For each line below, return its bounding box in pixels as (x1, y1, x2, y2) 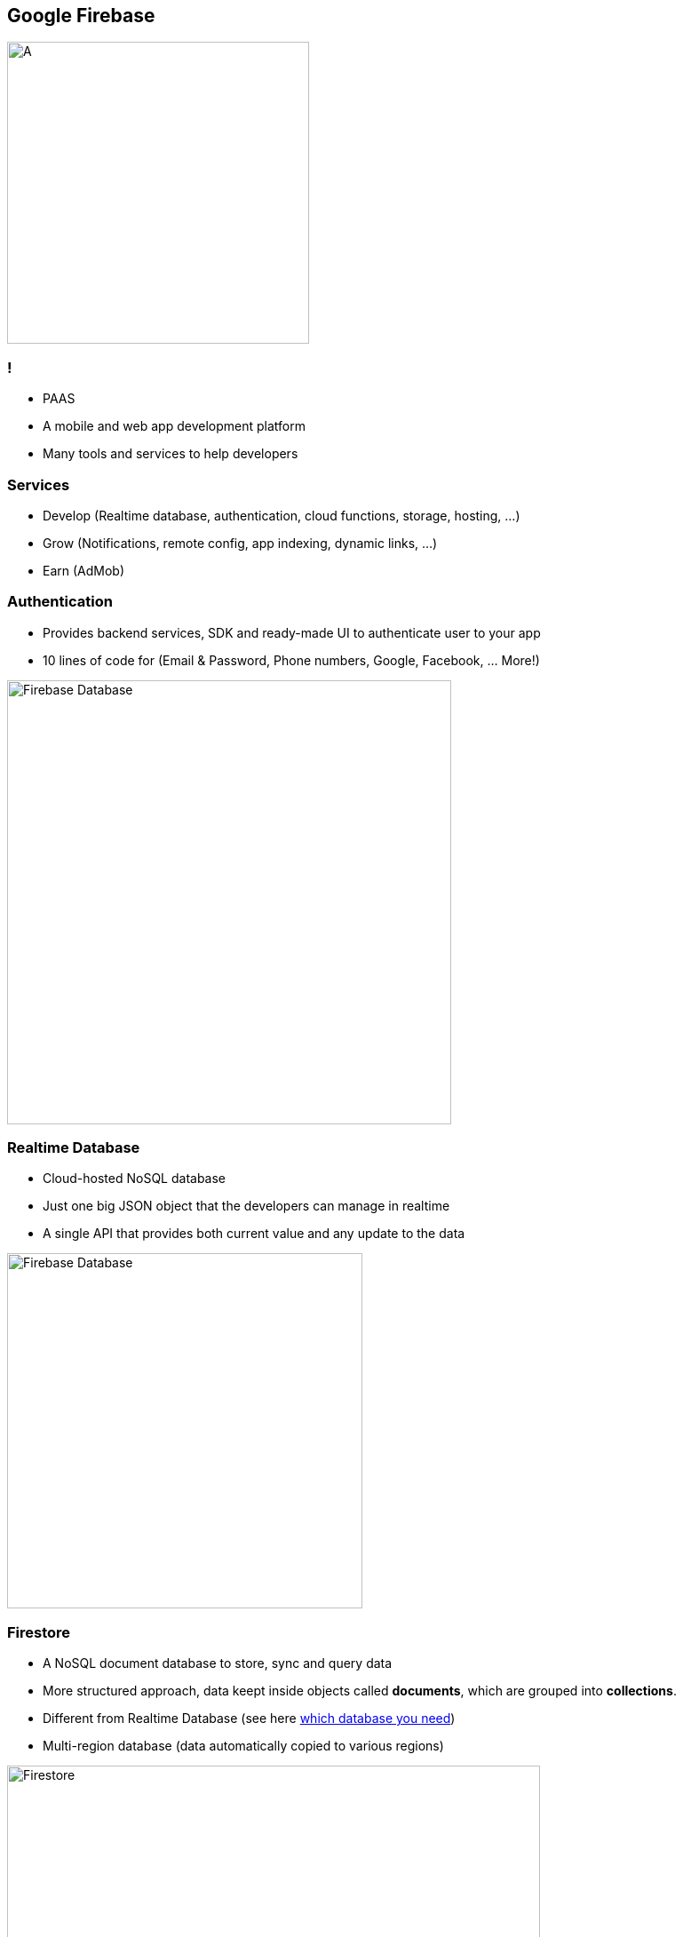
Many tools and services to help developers (43, 446, 298, 462)
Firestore (7, 1623, 71, 1641)
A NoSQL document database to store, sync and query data (43, 1655, 393, 1671)
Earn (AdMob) (43, 562, 125, 578)
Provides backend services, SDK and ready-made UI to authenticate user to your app (43, 624, 541, 640)
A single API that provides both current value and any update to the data (43, 1226, 465, 1242)
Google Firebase (7, 4, 155, 27)
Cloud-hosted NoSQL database (43, 1171, 226, 1187)
